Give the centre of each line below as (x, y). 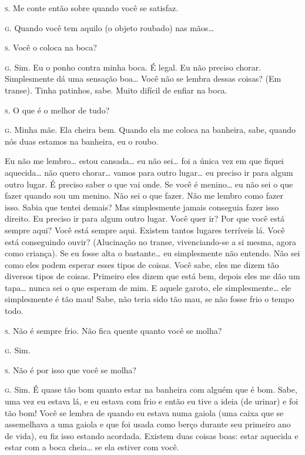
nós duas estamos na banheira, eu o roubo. (82, 141)
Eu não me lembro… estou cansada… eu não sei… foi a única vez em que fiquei (144, 161)
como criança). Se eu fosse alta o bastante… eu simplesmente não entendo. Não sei (152, 253)
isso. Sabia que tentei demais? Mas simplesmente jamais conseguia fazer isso (142, 207)
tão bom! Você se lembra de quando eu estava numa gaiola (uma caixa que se (144, 412)
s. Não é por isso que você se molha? (71, 369)
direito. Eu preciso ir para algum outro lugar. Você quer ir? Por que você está (145, 218)
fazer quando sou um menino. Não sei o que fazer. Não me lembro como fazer (144, 195)
